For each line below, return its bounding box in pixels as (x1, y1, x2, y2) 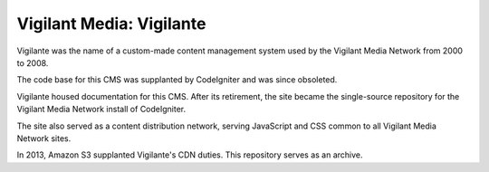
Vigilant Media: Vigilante (16, 14, 206, 33)
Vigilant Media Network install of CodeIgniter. (16, 104, 187, 115)
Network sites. (16, 132, 72, 144)
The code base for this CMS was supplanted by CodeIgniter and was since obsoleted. (16, 74, 338, 85)
